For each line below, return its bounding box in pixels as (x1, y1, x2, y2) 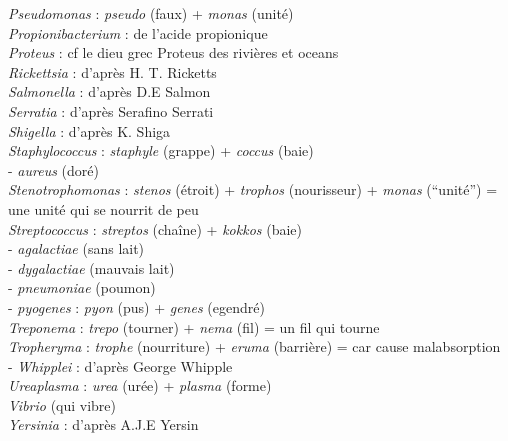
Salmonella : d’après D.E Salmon (8, 81, 211, 102)
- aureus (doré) (8, 159, 99, 180)
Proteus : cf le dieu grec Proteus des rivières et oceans (8, 42, 339, 63)
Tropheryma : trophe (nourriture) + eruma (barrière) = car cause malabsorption (8, 336, 501, 357)
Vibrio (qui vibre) (8, 394, 117, 415)
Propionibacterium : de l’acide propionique (8, 22, 268, 43)
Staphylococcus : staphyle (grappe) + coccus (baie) (8, 140, 314, 161)
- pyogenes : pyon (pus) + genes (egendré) (8, 296, 265, 317)
